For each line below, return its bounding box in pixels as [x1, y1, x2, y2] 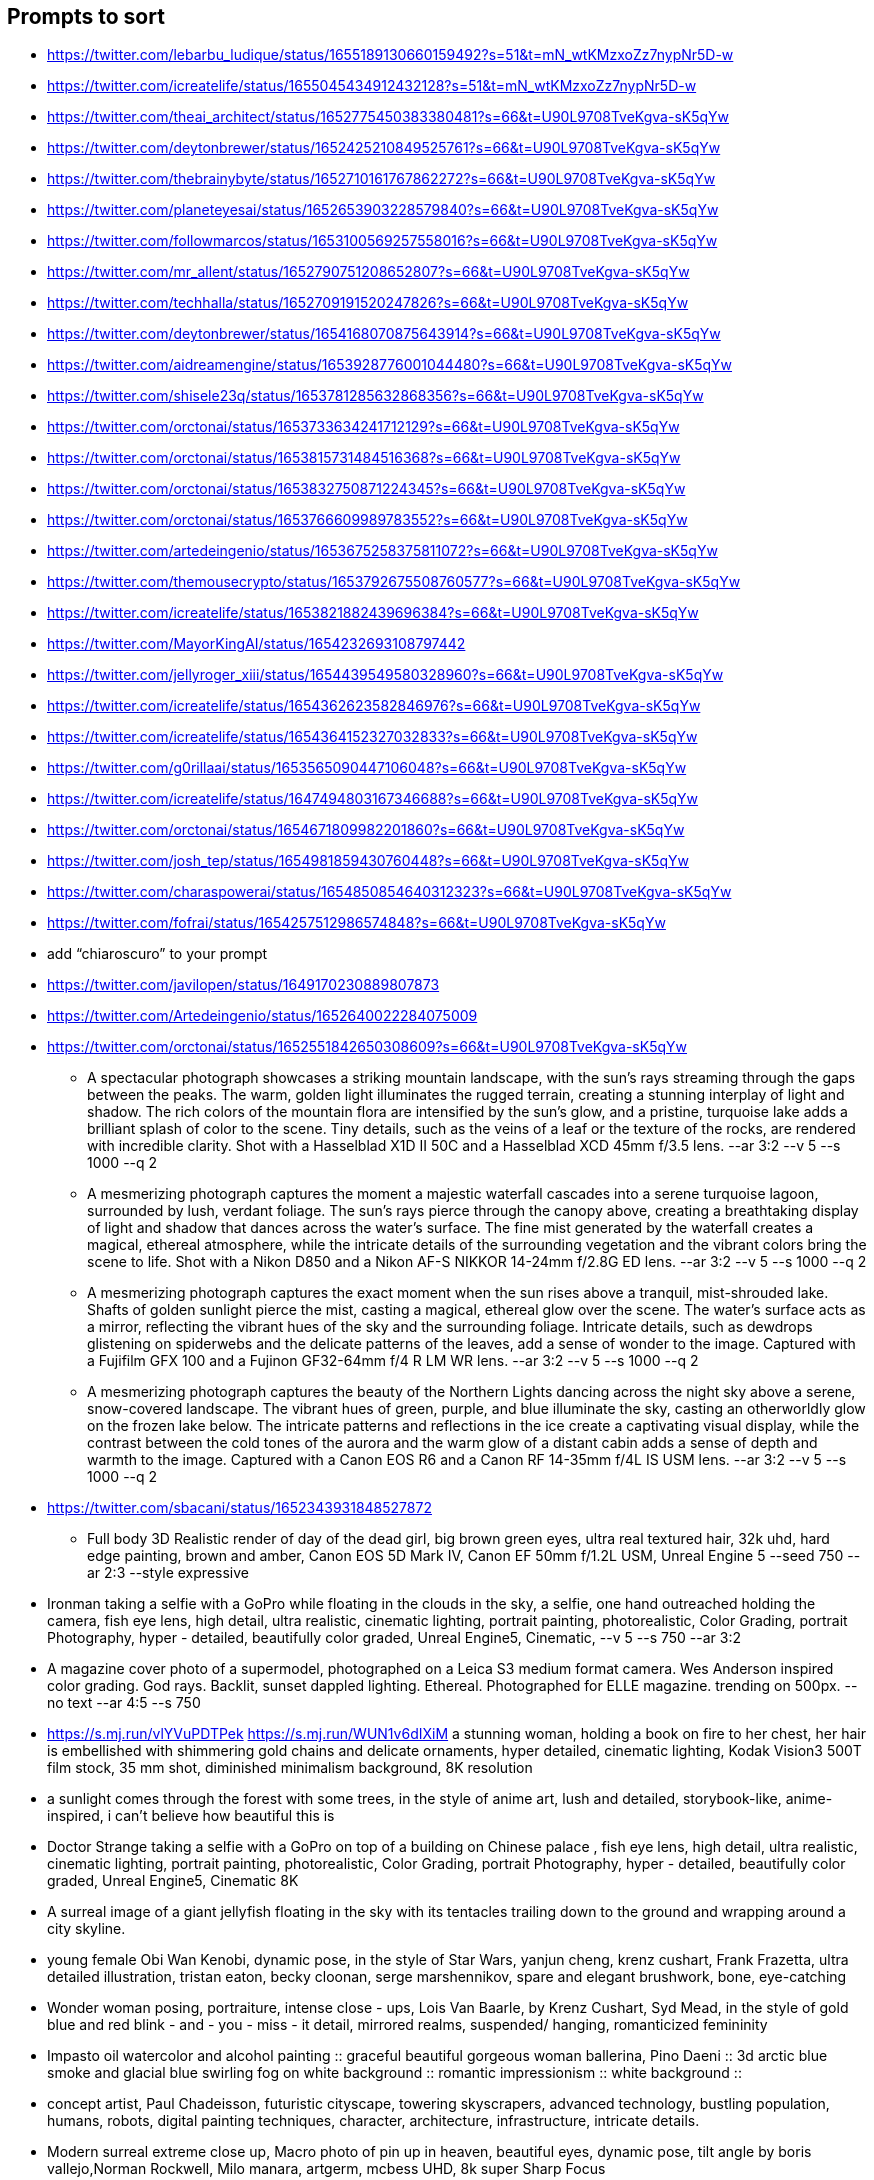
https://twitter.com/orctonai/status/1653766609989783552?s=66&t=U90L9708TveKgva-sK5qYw [47, 511, 688, 529]
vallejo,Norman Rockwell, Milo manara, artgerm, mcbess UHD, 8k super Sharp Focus [47, 2160, 606, 2178]
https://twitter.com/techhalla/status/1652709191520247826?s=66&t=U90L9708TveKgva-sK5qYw [47, 294, 689, 312]
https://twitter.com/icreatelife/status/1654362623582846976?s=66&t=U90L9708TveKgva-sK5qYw [47, 697, 701, 715]
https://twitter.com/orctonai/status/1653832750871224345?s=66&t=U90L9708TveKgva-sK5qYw [47, 480, 686, 498]
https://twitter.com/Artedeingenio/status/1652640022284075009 [47, 1007, 478, 1025]
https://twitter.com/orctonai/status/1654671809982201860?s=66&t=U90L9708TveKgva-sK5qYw [47, 821, 685, 839]
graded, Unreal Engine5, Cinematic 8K [47, 1872, 299, 1890]
